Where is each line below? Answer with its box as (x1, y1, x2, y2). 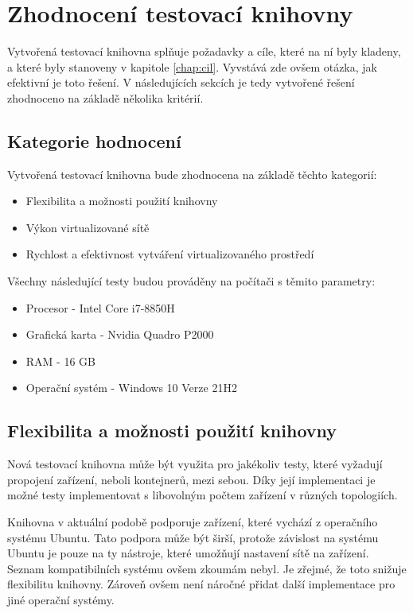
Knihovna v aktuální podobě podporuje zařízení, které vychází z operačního (7, 514, 378, 530)
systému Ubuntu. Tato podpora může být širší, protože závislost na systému (7, 529, 379, 545)
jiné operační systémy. (7, 592, 115, 607)
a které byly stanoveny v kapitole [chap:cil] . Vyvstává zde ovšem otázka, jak (7, 58, 377, 75)
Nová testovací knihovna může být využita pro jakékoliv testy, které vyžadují (7, 456, 383, 472)
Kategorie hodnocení (7, 128, 181, 153)
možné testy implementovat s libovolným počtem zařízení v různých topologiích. (7, 487, 398, 503)
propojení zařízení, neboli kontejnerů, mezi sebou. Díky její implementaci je (7, 471, 376, 487)
